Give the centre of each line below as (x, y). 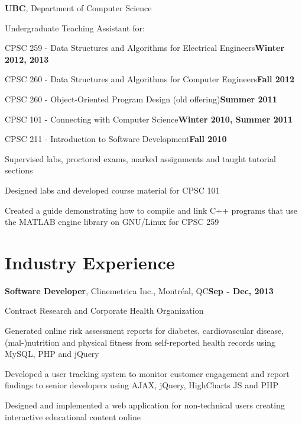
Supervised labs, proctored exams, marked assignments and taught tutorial (140, 158)
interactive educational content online (73, 416)
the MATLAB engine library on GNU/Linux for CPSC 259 (112, 222)
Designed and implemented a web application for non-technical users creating (145, 405)
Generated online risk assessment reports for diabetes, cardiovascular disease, (144, 331)
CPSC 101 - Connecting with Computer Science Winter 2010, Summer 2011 (149, 119)
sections (19, 170)
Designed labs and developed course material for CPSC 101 (112, 190)
